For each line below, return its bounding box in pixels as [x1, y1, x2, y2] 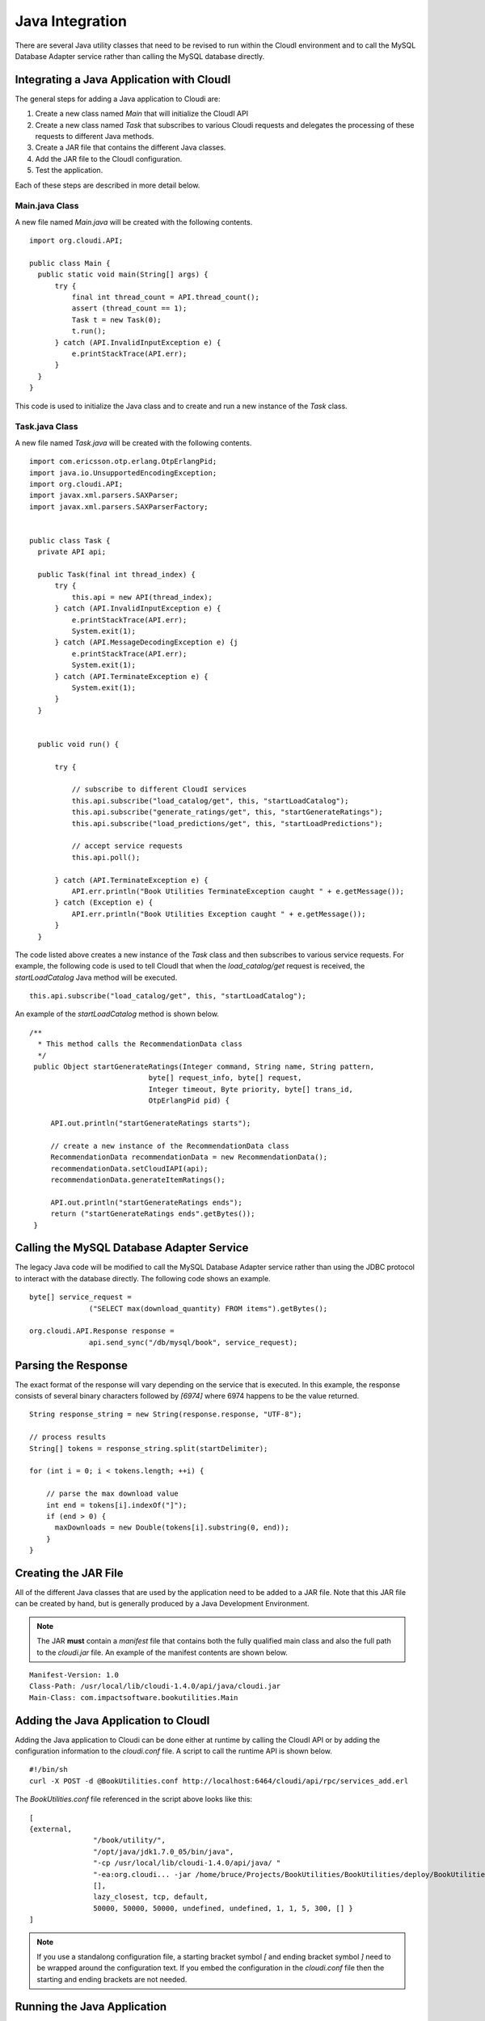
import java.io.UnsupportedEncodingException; [29, 468, 217, 477]
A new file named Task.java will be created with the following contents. [15, 437, 252, 448]
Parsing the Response [15, 1358, 129, 1372]
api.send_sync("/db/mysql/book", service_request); [89, 1338, 298, 1347]
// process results [29, 1432, 107, 1442]
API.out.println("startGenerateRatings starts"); [50, 1118, 251, 1128]
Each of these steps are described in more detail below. [15, 180, 200, 190]
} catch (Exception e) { [54, 898, 154, 907]
